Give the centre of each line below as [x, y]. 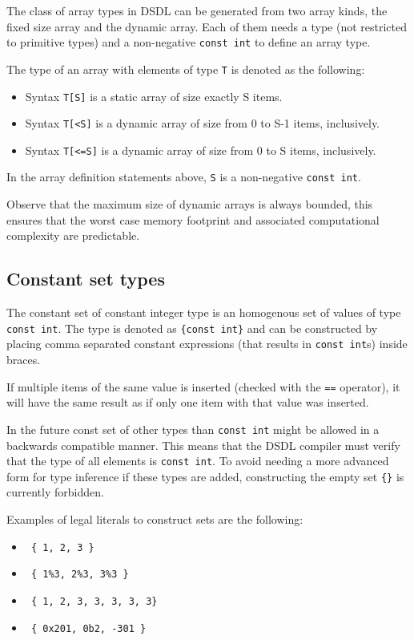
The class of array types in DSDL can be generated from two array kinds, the [197, 10]
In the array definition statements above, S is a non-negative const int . [184, 177]
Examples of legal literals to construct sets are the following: [155, 519]
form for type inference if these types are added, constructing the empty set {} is [205, 476]
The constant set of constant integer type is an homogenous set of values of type [204, 312]
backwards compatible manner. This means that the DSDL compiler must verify [203, 445]
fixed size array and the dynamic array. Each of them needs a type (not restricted [207, 26]
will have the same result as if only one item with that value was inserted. [188, 402]
